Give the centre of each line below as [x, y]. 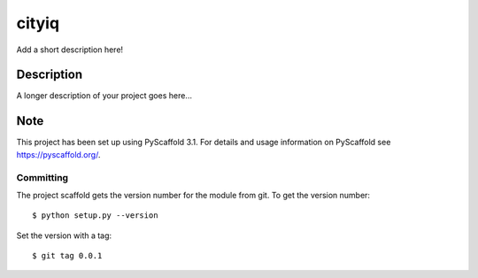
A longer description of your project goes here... [104, 96]
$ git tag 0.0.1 [67, 256]
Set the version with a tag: [64, 236]
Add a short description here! [70, 50]
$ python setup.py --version [95, 216]
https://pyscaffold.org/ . [58, 154]
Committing [42, 177]
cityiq [38, 23]
